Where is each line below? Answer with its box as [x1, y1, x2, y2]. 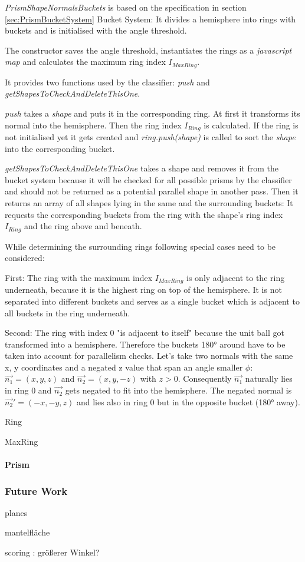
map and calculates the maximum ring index [5, 55, 166, 68]
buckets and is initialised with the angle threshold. [5, 24, 187, 37]
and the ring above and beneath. [24, 220, 142, 232]
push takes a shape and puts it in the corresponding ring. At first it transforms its [5, 107, 300, 120]
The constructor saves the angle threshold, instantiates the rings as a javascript [5, 44, 292, 56]
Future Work [5, 483, 68, 498]
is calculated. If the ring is [204, 118, 299, 131]
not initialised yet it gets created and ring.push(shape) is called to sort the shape [5, 131, 296, 143]
